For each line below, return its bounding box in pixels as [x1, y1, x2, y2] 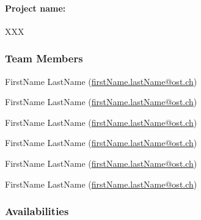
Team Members [5, 51, 83, 66]
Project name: [5, 1, 66, 14]
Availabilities [5, 204, 69, 219]
